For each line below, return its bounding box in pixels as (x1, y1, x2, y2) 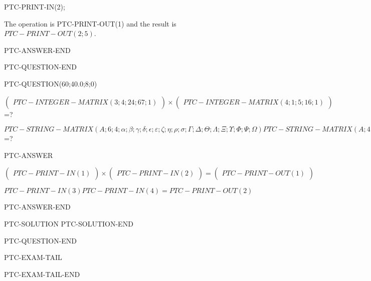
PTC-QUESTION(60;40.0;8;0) (4, 78, 97, 88)
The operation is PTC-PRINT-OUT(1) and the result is (4, 18, 176, 28)
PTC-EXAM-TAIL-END (4, 268, 80, 279)
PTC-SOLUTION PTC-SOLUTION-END (4, 218, 133, 228)
